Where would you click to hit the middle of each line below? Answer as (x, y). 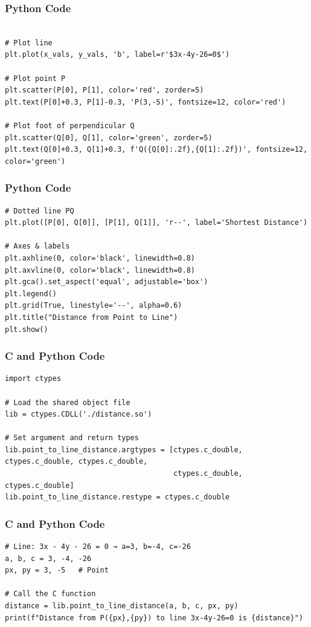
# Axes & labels (37, 246)
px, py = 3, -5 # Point (57, 570)
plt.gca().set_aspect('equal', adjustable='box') (107, 282)
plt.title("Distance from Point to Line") (91, 317)
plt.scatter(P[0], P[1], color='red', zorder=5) (104, 90)
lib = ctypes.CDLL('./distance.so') (79, 414)
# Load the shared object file (68, 402)
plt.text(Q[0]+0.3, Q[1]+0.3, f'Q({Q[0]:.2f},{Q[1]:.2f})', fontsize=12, (156, 150)
